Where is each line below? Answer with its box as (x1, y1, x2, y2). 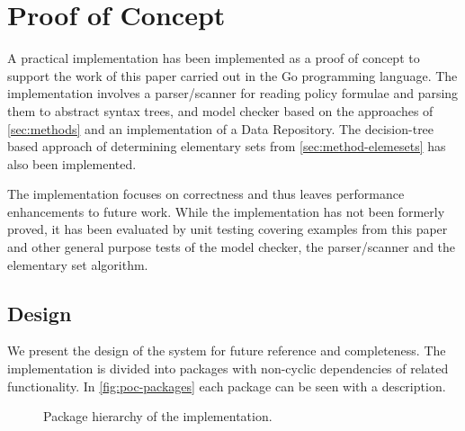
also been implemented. (7, 154, 137, 173)
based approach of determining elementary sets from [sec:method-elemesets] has (7, 137, 446, 156)
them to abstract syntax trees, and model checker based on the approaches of (7, 101, 434, 120)
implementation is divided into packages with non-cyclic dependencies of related (7, 359, 449, 378)
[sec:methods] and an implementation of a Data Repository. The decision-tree (7, 119, 434, 138)
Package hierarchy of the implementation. (43, 407, 273, 426)
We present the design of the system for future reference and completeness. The (7, 341, 446, 360)
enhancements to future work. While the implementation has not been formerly (7, 202, 445, 220)
